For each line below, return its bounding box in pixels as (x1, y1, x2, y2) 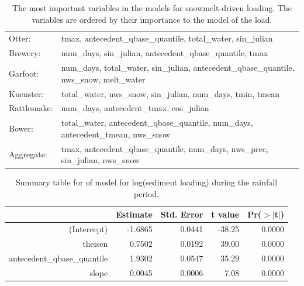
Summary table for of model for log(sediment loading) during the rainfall (15, 176, 278, 188)
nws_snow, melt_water (61, 73, 146, 85)
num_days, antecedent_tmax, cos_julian (61, 102, 209, 114)
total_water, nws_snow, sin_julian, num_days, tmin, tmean (61, 87, 280, 99)
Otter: (9, 32, 31, 44)
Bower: (9, 122, 33, 135)
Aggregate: (9, 148, 47, 160)
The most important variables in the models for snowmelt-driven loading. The (12, 2, 292, 13)
